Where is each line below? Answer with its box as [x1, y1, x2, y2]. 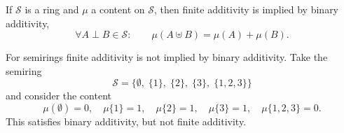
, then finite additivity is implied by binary [153, 2, 339, 16]
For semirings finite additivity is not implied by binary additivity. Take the [6, 50, 328, 64]
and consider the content [6, 88, 112, 103]
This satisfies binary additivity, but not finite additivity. [6, 113, 247, 128]
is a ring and [25, 2, 79, 16]
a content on [91, 2, 145, 16]
